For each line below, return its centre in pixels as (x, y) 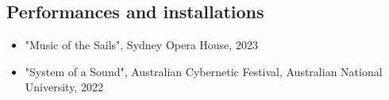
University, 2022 (64, 87)
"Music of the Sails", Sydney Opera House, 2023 (141, 45)
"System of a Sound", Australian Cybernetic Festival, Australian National (204, 71)
